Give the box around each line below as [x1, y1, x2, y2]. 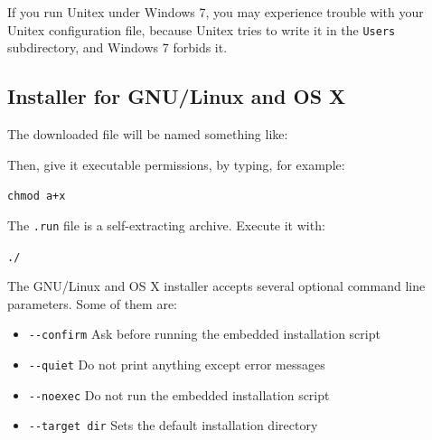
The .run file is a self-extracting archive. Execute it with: [7, 215, 325, 234]
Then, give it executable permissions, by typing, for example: [7, 154, 345, 173]
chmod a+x [7, 190, 66, 203]
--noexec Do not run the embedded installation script [28, 385, 330, 404]
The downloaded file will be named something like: [7, 125, 288, 144]
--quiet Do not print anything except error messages [28, 355, 325, 374]
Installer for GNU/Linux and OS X [7, 82, 346, 110]
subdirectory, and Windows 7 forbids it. [7, 38, 228, 57]
